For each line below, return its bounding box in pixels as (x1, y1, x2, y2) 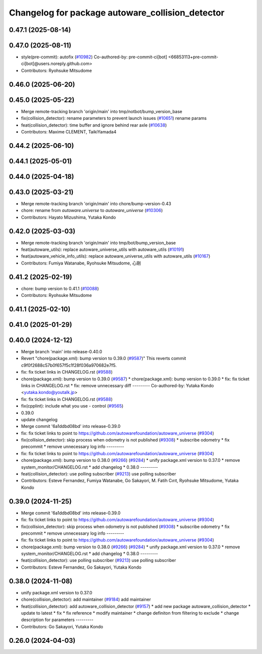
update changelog (21, 416, 58, 422)
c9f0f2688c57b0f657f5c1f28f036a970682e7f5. (21, 362, 117, 368)
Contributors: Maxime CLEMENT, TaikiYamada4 (21, 129, 116, 134)
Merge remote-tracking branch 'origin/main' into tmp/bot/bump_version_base (21, 240, 176, 245)
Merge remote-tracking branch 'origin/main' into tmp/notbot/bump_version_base (21, 108, 182, 114)
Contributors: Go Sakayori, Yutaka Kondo (21, 623, 104, 629)
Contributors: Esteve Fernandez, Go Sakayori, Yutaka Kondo (21, 564, 142, 570)
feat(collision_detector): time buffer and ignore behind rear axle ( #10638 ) (21, 122, 167, 128)
